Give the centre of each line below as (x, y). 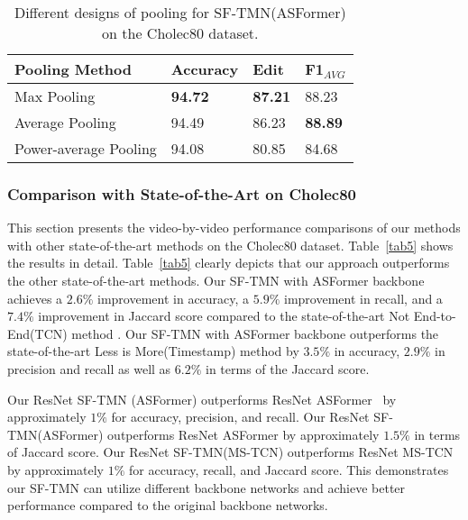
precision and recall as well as (89, 368)
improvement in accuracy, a (174, 298)
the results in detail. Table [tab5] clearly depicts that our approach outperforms (229, 263)
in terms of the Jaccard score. (288, 368)
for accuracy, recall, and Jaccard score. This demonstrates (289, 469)
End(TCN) (37, 333)
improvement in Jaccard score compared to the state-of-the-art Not (224, 316)
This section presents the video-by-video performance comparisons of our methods (234, 228)
